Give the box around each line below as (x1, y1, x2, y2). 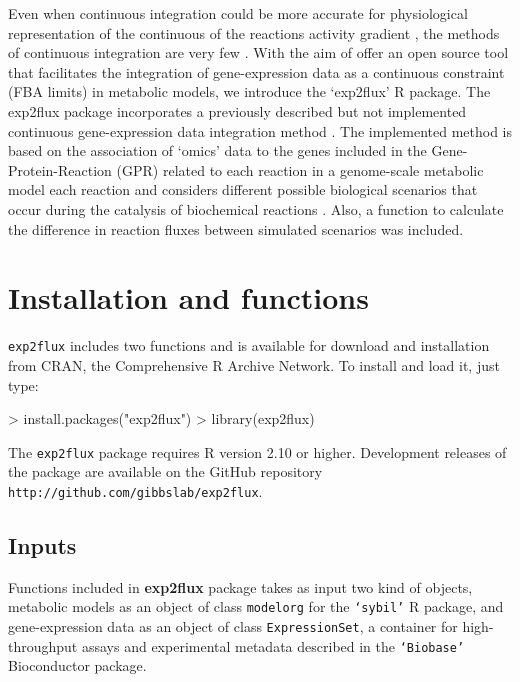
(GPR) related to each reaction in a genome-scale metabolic (116, 159, 484, 180)
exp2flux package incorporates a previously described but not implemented (8, 100, 467, 121)
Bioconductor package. (8, 655, 147, 676)
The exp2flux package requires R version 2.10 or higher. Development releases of (8, 441, 507, 462)
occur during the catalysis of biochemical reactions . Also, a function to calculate (8, 198, 504, 219)
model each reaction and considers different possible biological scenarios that (8, 179, 478, 200)
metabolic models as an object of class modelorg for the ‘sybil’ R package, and (8, 596, 504, 617)
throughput (8, 635, 78, 656)
